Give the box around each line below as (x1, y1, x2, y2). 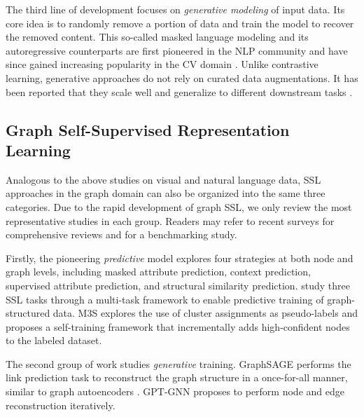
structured (6, 306, 50, 320)
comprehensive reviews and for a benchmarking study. (6, 227, 237, 242)
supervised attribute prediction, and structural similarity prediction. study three (6, 278, 350, 292)
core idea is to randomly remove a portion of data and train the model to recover (6, 15, 354, 30)
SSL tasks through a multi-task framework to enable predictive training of (6, 292, 324, 306)
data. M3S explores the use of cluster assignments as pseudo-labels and (52, 306, 358, 320)
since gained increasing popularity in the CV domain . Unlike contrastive (6, 57, 318, 71)
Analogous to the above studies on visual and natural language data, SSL (6, 172, 321, 186)
